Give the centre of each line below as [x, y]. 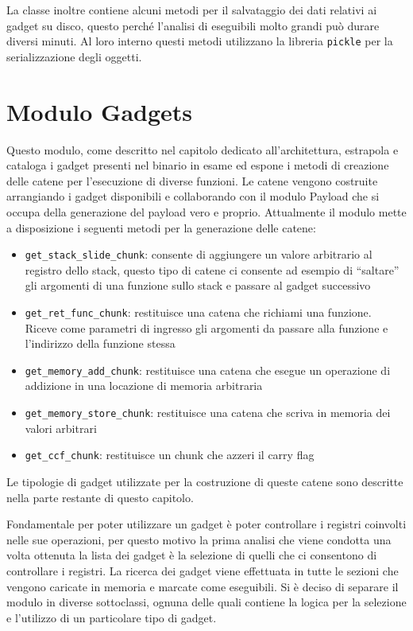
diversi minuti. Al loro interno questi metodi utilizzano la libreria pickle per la [200, 41]
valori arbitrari [61, 428]
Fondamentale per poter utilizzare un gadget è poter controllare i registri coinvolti [206, 524]
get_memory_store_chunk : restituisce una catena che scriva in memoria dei [208, 413]
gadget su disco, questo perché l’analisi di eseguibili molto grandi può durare [193, 25]
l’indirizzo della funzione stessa [100, 343]
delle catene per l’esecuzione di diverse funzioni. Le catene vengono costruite [192, 180]
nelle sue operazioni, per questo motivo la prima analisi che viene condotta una [199, 539]
